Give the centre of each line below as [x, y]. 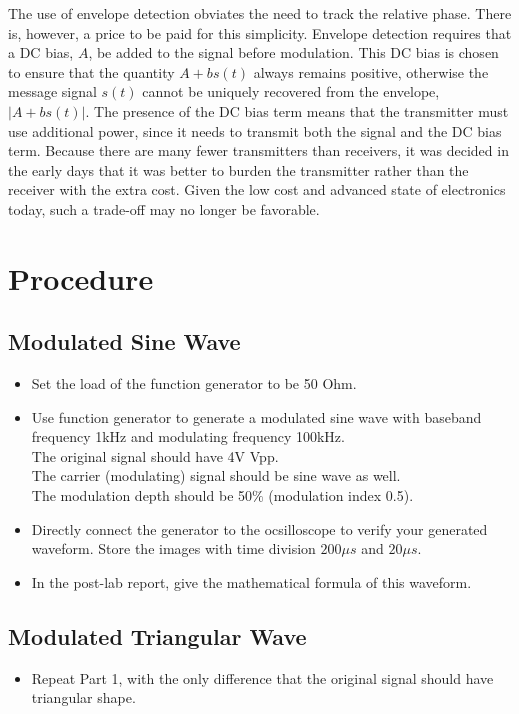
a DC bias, [41, 52]
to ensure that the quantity [91, 71]
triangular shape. [83, 697]
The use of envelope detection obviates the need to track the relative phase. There [260, 13]
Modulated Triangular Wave [157, 635]
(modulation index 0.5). [341, 495]
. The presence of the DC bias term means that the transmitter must [297, 110]
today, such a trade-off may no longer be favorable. [164, 208]
